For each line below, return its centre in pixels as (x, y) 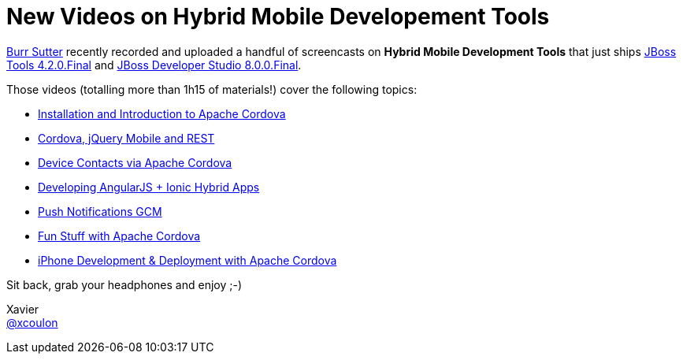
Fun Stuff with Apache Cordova (119, 236)
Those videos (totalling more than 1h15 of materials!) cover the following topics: (212, 89)
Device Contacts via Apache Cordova (135, 162)
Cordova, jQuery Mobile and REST (126, 138)
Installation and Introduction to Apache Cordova (162, 113)
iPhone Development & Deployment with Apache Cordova (187, 260)
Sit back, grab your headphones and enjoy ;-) (124, 284)
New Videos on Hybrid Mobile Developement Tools (278, 17)
